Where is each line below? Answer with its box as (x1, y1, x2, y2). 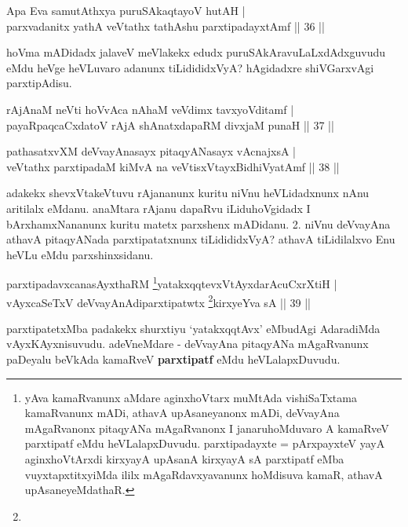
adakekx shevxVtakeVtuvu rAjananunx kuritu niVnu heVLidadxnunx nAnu (6, 185, 370, 201)
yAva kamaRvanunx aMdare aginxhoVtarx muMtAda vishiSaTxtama (24, 389, 357, 405)
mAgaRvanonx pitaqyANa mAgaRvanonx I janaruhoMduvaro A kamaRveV (24, 419, 389, 436)
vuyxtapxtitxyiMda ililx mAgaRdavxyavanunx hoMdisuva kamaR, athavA (24, 466, 383, 482)
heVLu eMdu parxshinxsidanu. (6, 246, 154, 262)
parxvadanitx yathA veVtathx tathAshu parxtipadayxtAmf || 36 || (6, 17, 325, 34)
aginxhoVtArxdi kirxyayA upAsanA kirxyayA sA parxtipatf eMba (24, 450, 344, 467)
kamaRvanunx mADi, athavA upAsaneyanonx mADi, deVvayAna (24, 404, 340, 421)
